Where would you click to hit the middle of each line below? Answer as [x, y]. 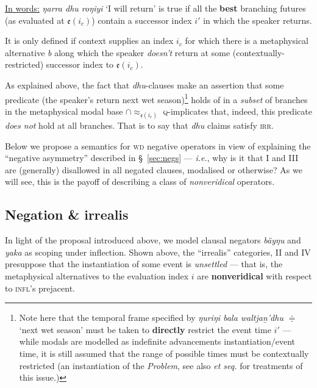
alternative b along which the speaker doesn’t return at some [118, 52]
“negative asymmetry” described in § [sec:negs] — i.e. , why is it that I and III [152, 158]
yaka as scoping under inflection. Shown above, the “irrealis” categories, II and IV [158, 252]
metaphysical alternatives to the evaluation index [97, 275]
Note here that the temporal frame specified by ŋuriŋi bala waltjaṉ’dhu [151, 318]
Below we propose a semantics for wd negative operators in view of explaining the [158, 145]
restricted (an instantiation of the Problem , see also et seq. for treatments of [161, 365]
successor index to [80, 64]
